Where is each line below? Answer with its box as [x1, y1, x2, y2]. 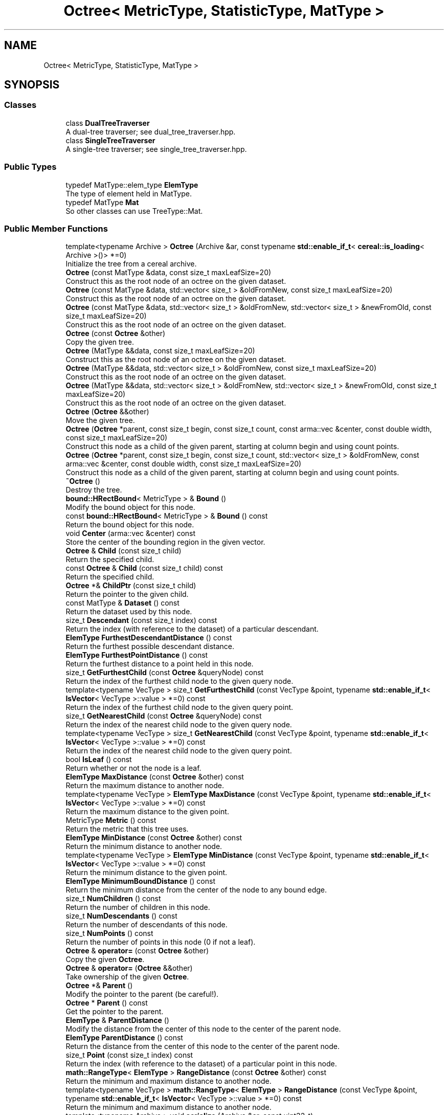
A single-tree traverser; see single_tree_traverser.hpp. [65, 144, 247, 153]
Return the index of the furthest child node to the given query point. [65, 703, 294, 712]
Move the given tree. [65, 416, 135, 425]
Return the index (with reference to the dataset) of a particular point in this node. [65, 1059, 337, 1068]
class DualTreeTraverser [65, 118, 150, 127]
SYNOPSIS [4, 78, 60, 92]
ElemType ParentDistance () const [65, 1033, 183, 1042]
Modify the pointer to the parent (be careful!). [65, 990, 219, 999]
